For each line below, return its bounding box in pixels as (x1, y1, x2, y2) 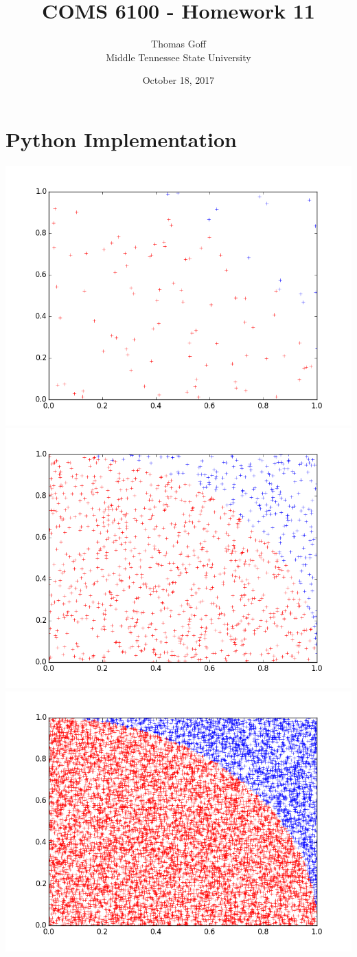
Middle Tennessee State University (106, 49, 251, 64)
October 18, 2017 (142, 73, 215, 87)
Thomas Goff (151, 36, 206, 51)
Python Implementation (5, 124, 237, 153)
